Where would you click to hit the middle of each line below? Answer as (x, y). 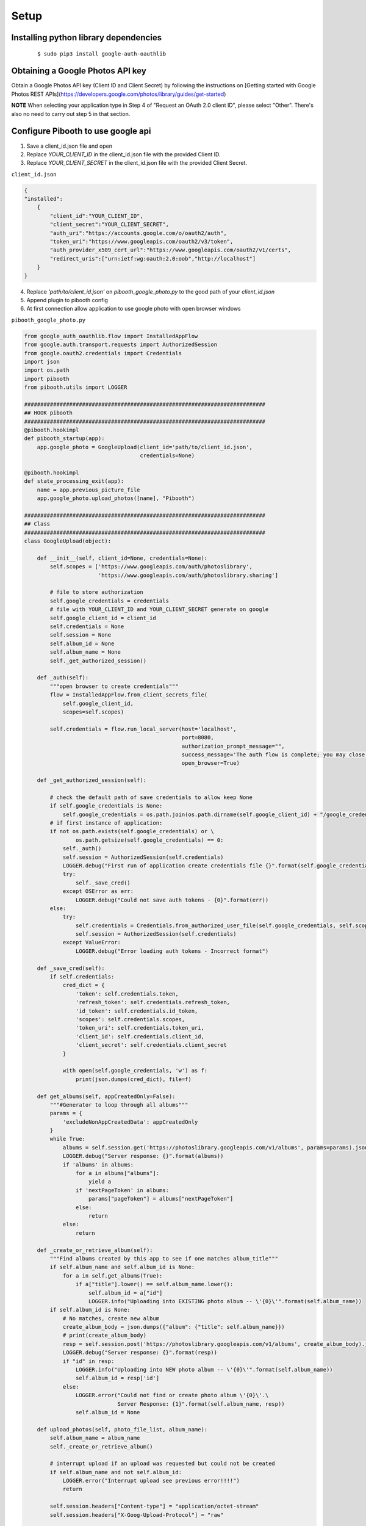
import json (42, 361)
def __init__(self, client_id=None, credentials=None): (122, 558)
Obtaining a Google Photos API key (79, 71)
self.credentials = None (87, 627)
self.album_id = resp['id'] (117, 1378)
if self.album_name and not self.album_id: (116, 1472)
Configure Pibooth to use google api (81, 131)
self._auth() (82, 849)
